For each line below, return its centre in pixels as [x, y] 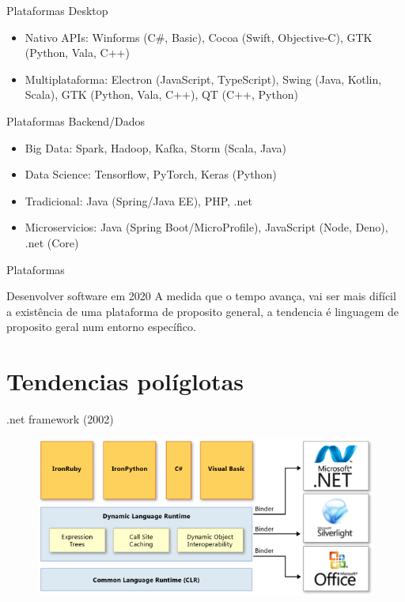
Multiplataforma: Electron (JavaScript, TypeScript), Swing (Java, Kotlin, [203, 79]
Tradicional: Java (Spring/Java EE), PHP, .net [138, 200]
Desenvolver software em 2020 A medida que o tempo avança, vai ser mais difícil [201, 296]
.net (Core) [52, 242]
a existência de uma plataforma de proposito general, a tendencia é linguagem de [203, 311]
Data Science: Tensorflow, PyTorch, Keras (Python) [151, 174]
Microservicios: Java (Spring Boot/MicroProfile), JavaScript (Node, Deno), [206, 227]
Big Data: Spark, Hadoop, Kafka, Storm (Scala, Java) [155, 147]
